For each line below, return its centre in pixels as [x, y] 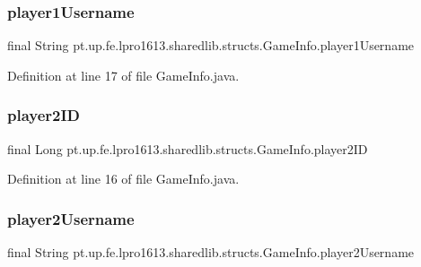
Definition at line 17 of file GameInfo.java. [123, 75]
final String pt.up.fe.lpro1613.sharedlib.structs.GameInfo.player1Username [211, 45]
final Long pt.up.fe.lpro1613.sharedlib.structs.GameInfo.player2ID [188, 148]
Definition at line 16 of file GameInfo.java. [123, 179]
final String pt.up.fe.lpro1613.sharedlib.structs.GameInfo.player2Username [211, 252]
